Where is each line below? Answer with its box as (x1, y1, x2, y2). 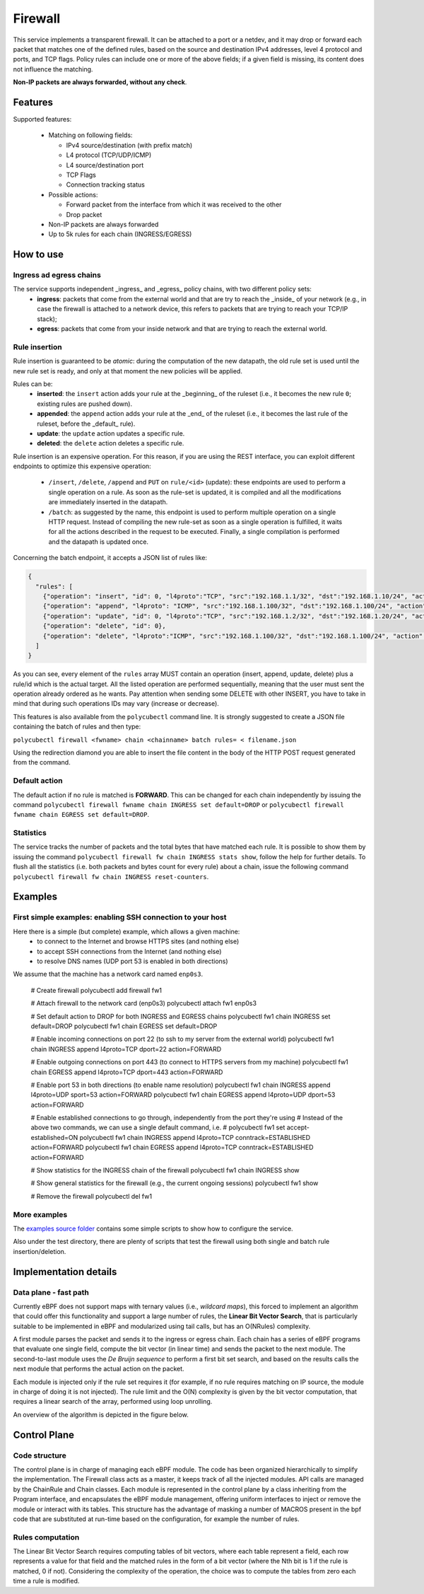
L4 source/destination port (66, 161, 144, 169)
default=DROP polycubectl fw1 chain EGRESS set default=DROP (30, 1022, 218, 1030)
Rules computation (13, 1532, 80, 1542)
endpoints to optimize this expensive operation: (13, 462, 151, 470)
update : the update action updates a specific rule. (37, 429, 185, 438)
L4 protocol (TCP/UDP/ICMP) (66, 151, 152, 159)
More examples (13, 1209, 68, 1219)
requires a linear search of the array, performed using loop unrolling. (13, 1397, 213, 1406)
